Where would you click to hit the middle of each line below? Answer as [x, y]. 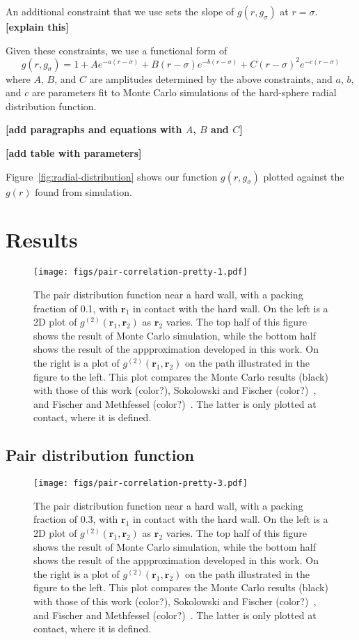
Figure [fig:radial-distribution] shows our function [112, 176]
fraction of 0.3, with [76, 519]
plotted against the [304, 176]
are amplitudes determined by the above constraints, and [211, 78]
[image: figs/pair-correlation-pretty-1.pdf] [141, 272]
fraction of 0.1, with [76, 308]
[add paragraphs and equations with [94, 129]
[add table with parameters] [74, 153]
